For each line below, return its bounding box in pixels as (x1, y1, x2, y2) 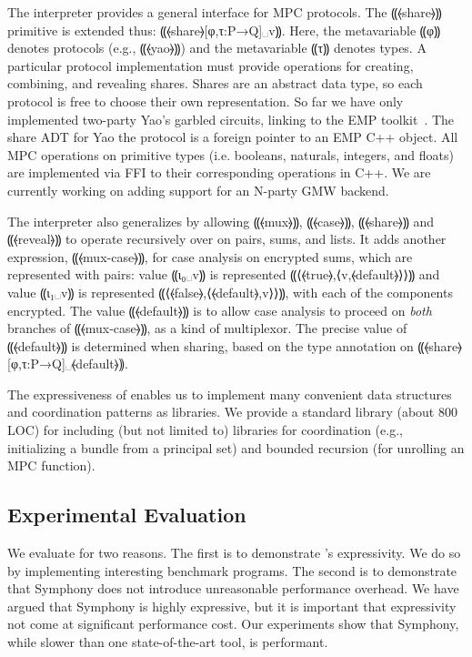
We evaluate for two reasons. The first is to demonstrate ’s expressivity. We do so (7, 543, 461, 562)
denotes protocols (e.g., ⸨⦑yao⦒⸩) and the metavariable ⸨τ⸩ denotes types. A (7, 38, 427, 57)
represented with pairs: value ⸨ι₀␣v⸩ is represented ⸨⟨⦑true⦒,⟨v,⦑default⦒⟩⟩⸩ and (7, 265, 440, 284)
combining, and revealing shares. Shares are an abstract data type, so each (7, 74, 423, 93)
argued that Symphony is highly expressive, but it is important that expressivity (7, 596, 457, 615)
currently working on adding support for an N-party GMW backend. (7, 180, 389, 199)
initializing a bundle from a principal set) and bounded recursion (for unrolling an (7, 438, 465, 457)
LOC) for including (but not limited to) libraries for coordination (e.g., (7, 420, 403, 440)
